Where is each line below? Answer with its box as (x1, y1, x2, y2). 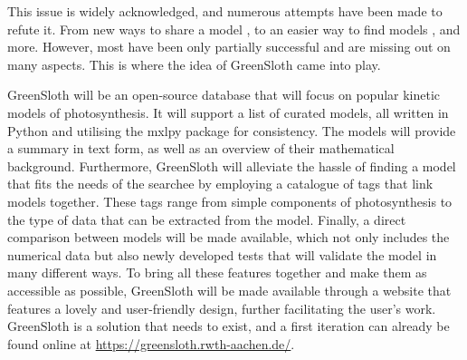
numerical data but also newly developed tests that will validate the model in (7, 245, 437, 264)
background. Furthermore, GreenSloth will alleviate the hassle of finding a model (7, 156, 456, 175)
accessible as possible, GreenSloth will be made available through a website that (7, 280, 452, 299)
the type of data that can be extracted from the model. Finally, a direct (7, 209, 406, 229)
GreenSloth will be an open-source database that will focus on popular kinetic (7, 85, 441, 104)
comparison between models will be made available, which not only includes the (7, 228, 450, 247)
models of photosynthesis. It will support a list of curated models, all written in (7, 102, 449, 122)
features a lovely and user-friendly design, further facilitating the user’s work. (7, 298, 436, 317)
